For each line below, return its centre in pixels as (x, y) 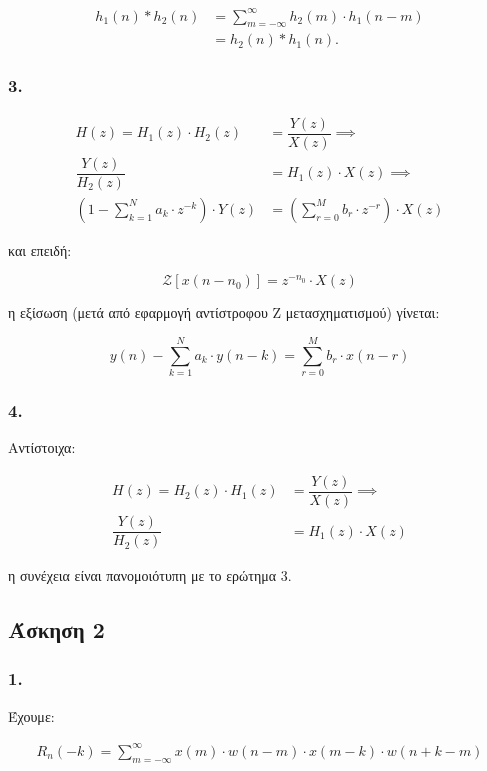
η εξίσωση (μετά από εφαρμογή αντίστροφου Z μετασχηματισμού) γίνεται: (224, 312)
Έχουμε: (31, 715)
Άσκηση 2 (56, 629)
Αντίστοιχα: (42, 447)
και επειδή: (40, 249)
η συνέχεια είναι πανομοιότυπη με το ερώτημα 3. (150, 575)
